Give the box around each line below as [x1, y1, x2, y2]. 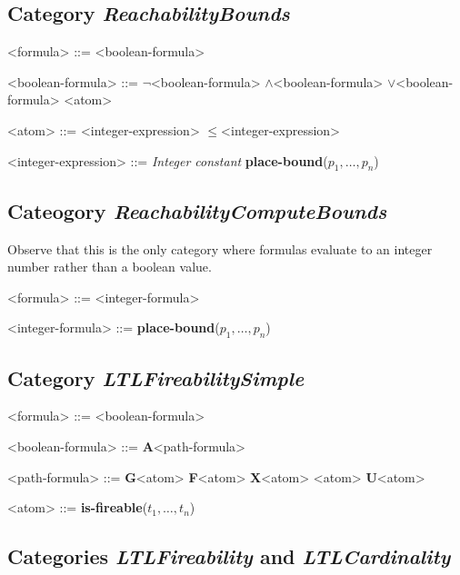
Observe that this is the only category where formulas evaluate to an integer [7, 239, 433, 258]
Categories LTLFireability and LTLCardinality [7, 542, 451, 570]
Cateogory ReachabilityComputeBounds [7, 196, 387, 224]
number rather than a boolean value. [7, 257, 212, 276]
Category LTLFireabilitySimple [7, 363, 305, 392]
